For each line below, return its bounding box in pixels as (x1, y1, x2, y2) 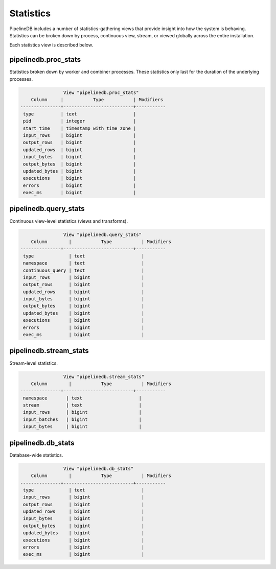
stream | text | (23, 402, 142, 408)
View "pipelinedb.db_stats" (63, 465, 134, 471)
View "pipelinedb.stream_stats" (63, 373, 145, 380)
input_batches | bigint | (23, 416, 142, 422)
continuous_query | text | (23, 267, 145, 273)
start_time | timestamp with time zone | (23, 125, 136, 131)
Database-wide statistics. (9, 452, 63, 458)
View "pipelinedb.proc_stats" (63, 89, 139, 96)
